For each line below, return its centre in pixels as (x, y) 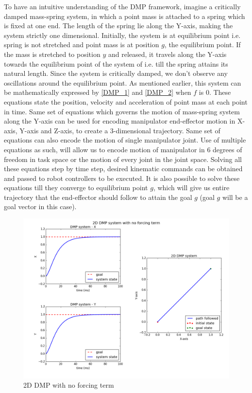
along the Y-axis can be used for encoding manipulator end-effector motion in (120, 121)
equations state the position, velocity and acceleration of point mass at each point (126, 101)
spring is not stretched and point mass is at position (82, 45)
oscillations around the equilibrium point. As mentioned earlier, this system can (123, 82)
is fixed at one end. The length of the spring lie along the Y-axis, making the (118, 26)
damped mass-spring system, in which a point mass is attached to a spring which (125, 16)
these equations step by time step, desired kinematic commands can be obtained (123, 169)
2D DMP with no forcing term (69, 385)
